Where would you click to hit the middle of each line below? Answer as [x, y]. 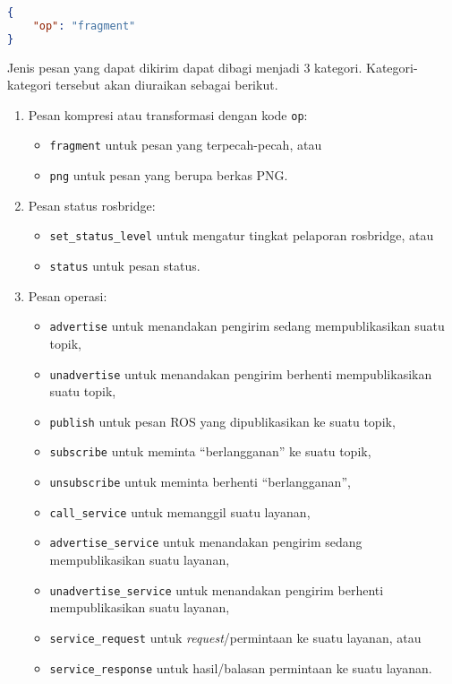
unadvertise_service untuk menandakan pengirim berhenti [217, 589]
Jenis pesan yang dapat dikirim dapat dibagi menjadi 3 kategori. [185, 67]
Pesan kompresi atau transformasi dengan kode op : [168, 114]
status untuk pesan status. [125, 266]
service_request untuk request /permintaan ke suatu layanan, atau [235, 637]
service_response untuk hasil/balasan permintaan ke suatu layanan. [241, 667]
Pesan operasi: [68, 295]
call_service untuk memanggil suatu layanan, [180, 511]
